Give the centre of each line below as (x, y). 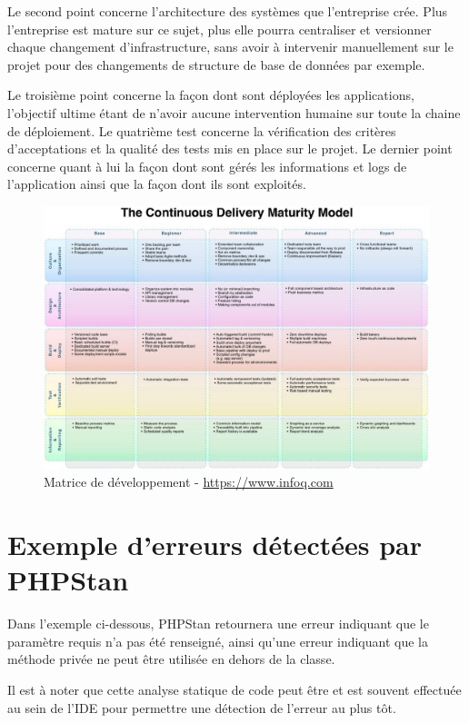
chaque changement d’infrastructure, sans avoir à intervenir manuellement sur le (230, 47)
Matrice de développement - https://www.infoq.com (189, 482)
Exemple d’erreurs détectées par (215, 545)
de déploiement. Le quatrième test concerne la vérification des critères (202, 130)
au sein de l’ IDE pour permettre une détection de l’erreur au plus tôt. (202, 707)
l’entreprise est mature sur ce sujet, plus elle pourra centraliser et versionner (220, 29)
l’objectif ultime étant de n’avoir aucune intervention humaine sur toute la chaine (234, 112)
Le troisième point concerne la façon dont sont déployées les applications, (211, 95)
